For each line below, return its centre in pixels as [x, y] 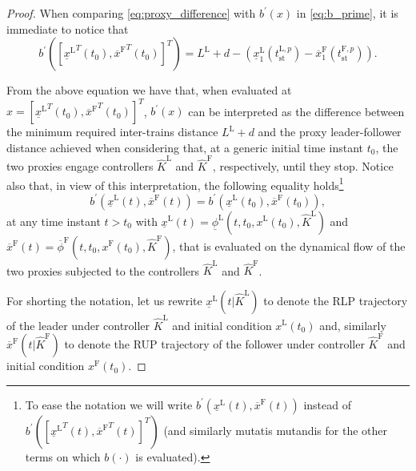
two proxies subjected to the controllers [103, 270]
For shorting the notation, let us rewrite [104, 300]
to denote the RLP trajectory [336, 300]
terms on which [63, 456]
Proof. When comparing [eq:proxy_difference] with [131, 13]
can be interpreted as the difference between [296, 111]
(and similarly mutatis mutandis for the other [275, 430]
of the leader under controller [78, 325]
